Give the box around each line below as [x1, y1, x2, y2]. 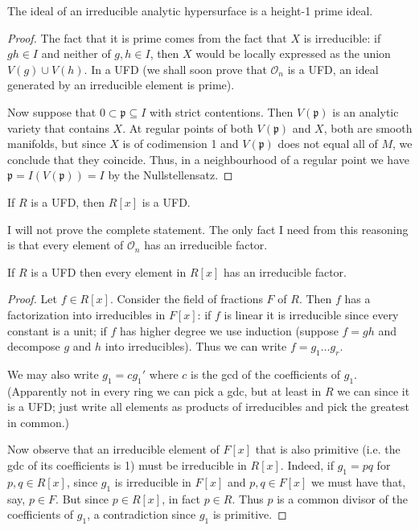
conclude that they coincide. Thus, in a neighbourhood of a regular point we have [7, 150, 409, 167]
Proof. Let [7, 290, 57, 307]
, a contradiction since [87, 506, 196, 523]
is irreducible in [114, 473, 191, 490]
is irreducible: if [303, 29, 381, 46]
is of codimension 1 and [122, 135, 239, 152]
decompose [7, 338, 60, 355]
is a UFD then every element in [31, 263, 187, 280]
